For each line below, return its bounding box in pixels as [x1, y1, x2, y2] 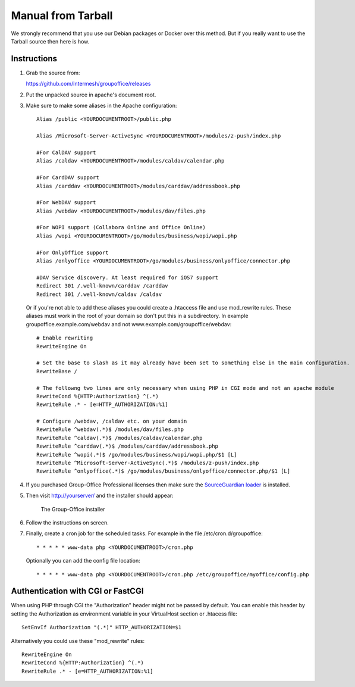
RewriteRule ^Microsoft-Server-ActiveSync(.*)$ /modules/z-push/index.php [36, 460, 259, 467]
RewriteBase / [36, 368, 77, 374]
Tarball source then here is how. [11, 38, 90, 45]
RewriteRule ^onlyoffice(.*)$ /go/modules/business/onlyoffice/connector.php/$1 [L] [36, 468, 291, 474]
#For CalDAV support [36, 149, 96, 156]
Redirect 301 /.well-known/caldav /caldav [36, 291, 162, 298]
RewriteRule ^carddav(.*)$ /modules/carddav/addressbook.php [36, 443, 218, 449]
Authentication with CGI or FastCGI [11, 586, 144, 597]
